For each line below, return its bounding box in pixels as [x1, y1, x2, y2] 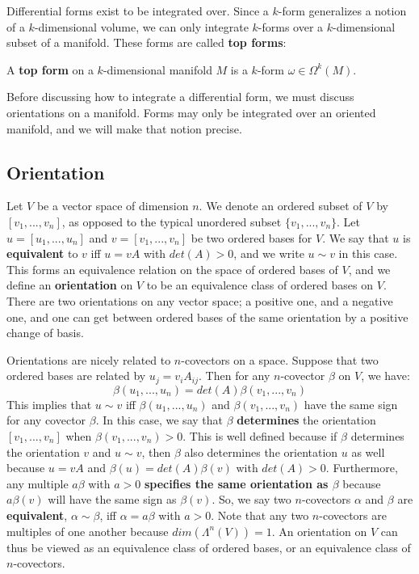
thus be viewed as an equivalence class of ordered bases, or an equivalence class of [6, 538, 411, 555]
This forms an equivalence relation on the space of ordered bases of [6, 260, 338, 277]
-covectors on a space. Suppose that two [181, 351, 379, 368]
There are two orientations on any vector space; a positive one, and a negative [6, 292, 393, 309]
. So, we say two [212, 491, 291, 508]
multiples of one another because [6, 522, 169, 539]
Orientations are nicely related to [6, 351, 171, 368]
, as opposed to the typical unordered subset [61, 213, 282, 230]
